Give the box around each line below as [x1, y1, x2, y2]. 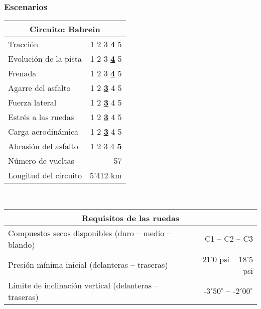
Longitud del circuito [8, 169, 82, 181]
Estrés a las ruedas [8, 111, 74, 123]
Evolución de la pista [8, 53, 82, 65]
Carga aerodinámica [8, 126, 79, 138]
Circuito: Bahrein [29, 23, 100, 35]
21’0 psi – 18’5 [202, 253, 253, 265]
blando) [8, 238, 35, 250]
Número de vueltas [8, 155, 74, 167]
